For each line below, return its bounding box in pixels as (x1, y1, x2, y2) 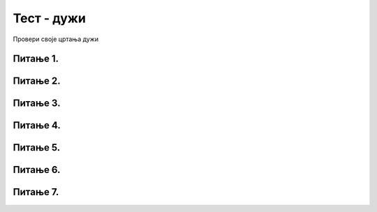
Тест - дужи (13, 10, 87, 26)
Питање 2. (13, 75, 61, 87)
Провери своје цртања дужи (13, 35, 99, 43)
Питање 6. (13, 164, 61, 176)
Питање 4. (13, 119, 61, 132)
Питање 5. (13, 142, 61, 153)
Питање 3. (13, 98, 61, 109)
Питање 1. (13, 53, 59, 65)
